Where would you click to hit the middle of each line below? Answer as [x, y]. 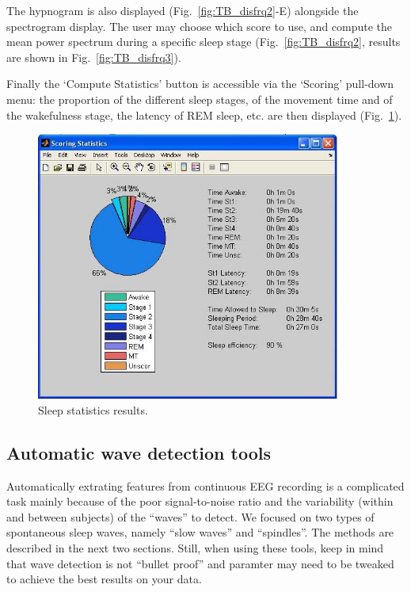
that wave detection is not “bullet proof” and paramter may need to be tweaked [200, 563]
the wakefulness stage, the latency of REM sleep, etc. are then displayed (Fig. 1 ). [204, 115]
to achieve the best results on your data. [104, 579]
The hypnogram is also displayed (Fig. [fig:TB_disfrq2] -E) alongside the [183, 10]
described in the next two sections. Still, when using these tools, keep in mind [195, 548]
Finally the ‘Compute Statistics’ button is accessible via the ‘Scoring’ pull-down [200, 84]
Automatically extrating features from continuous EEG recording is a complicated [205, 485]
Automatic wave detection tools [139, 452]
